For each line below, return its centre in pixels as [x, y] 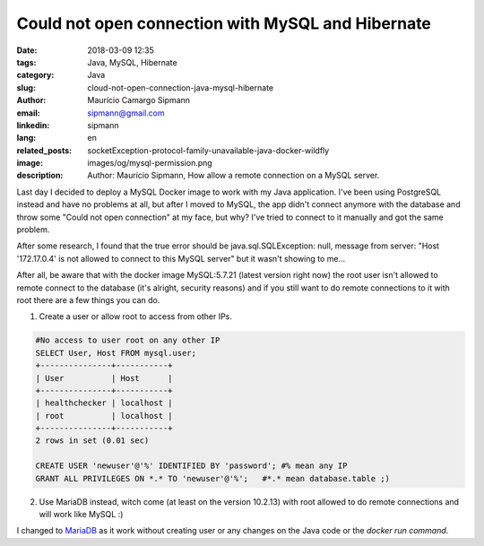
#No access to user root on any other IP [128, 340]
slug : [26, 87]
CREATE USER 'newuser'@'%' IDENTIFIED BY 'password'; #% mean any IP [191, 466]
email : [28, 113]
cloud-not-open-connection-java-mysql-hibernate [180, 87]
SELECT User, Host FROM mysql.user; [116, 353]
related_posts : [44, 150]
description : [40, 176]
